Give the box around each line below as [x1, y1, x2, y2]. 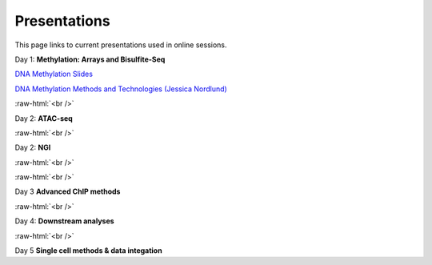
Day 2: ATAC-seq [14, 113, 74, 123]
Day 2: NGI [14, 143, 51, 152]
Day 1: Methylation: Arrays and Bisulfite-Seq [14, 54, 166, 64]
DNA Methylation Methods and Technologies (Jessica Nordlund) [14, 84, 227, 94]
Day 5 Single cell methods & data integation [14, 246, 163, 255]
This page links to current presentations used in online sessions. [14, 40, 227, 50]
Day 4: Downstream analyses [14, 216, 115, 226]
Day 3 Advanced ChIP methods [14, 187, 121, 196]
